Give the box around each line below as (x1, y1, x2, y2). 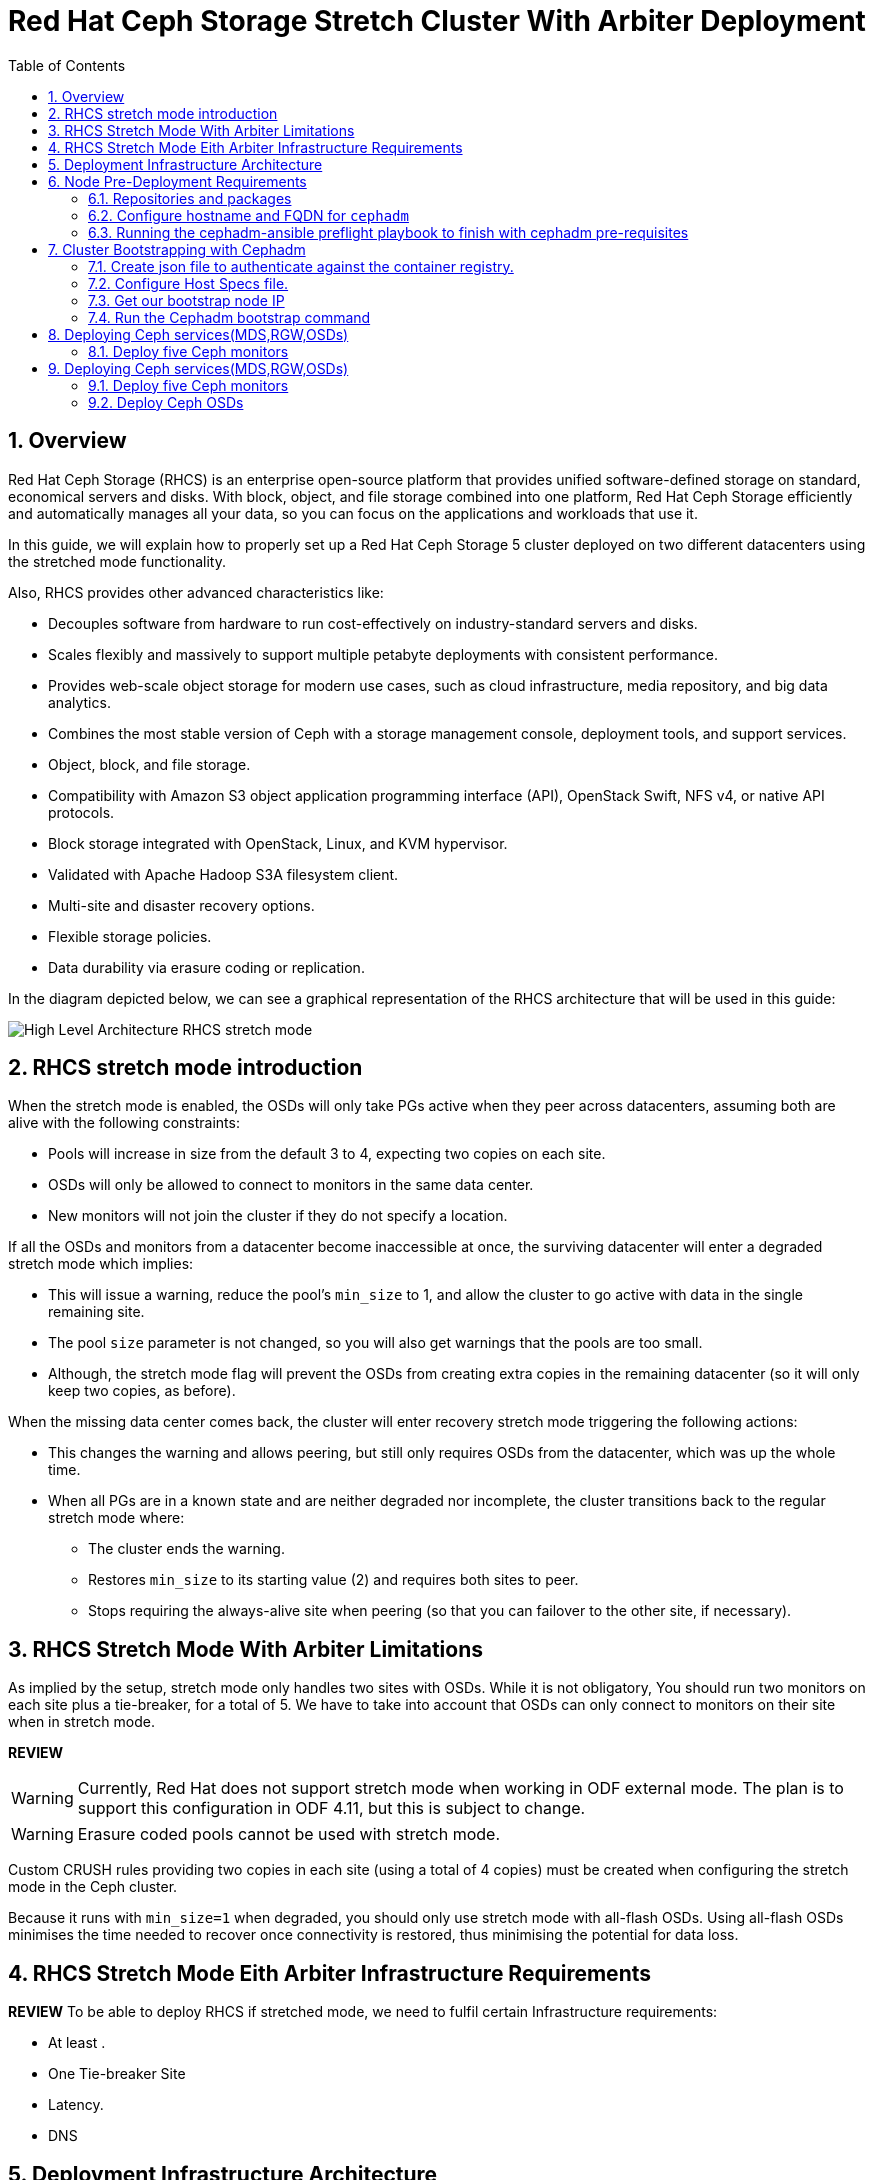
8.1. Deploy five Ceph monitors (88, 342, 289, 360)
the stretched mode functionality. (8, 552, 226, 570)
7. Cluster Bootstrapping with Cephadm (48, 240, 306, 258)
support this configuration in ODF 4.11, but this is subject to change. (77, 1798, 586, 1819)
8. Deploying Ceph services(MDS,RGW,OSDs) (48, 325, 349, 343)
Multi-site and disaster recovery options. (48, 896, 315, 914)
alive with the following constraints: (8, 1114, 240, 1132)
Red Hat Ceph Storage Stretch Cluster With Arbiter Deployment (8, 4, 866, 38)
